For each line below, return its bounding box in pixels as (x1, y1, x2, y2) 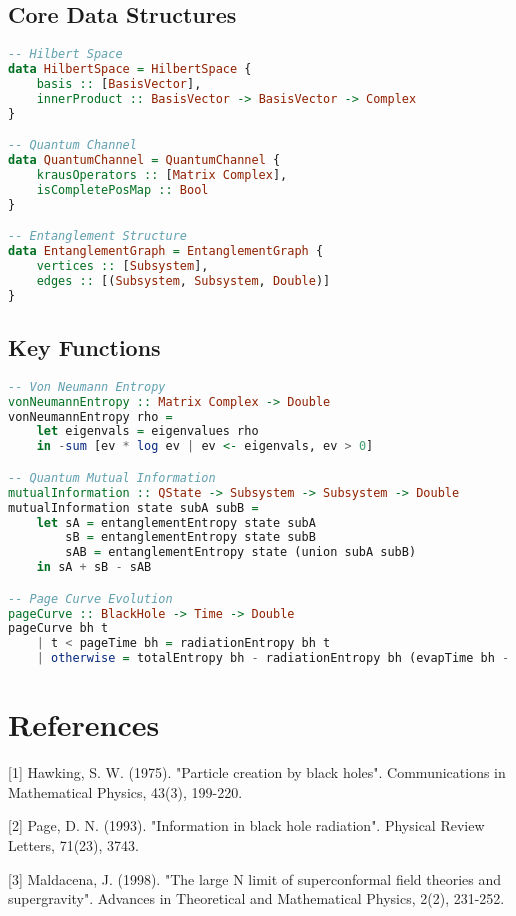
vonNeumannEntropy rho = (8, 409, 173, 424)
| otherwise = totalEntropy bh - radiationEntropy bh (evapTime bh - (36, 651, 510, 666)
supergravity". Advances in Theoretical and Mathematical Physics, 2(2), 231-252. (8, 888, 505, 909)
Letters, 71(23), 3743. (8, 834, 139, 855)
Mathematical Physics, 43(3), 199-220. (8, 781, 243, 802)
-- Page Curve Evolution (8, 591, 173, 606)
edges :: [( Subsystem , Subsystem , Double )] (36, 273, 331, 288)
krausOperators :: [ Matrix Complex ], (36, 167, 288, 182)
